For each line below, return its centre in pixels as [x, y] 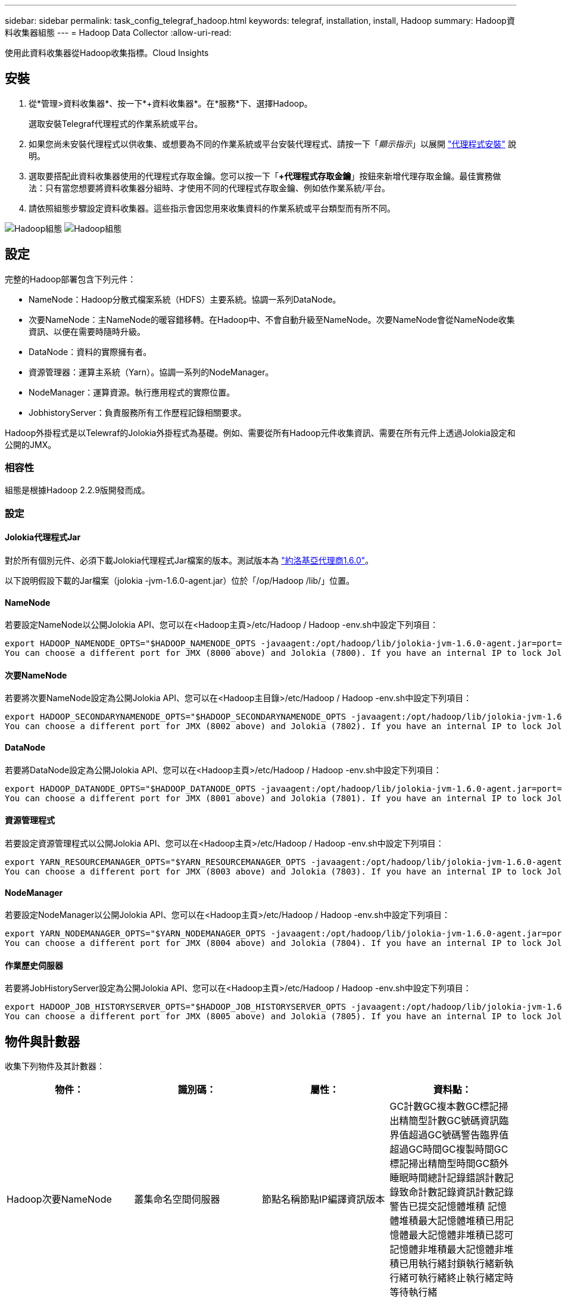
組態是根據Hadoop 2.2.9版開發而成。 [77, 490]
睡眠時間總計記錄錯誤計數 [447, 1178]
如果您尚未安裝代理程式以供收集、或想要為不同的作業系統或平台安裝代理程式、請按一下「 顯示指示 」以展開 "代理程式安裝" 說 [272, 144]
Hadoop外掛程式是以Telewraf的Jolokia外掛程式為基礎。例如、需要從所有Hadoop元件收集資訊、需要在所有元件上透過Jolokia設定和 [260, 432]
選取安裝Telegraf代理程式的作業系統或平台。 [116, 123]
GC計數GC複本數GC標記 [444, 1107]
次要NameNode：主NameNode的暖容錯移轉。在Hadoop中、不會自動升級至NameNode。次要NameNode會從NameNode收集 [272, 319]
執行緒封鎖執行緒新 [461, 1264]
